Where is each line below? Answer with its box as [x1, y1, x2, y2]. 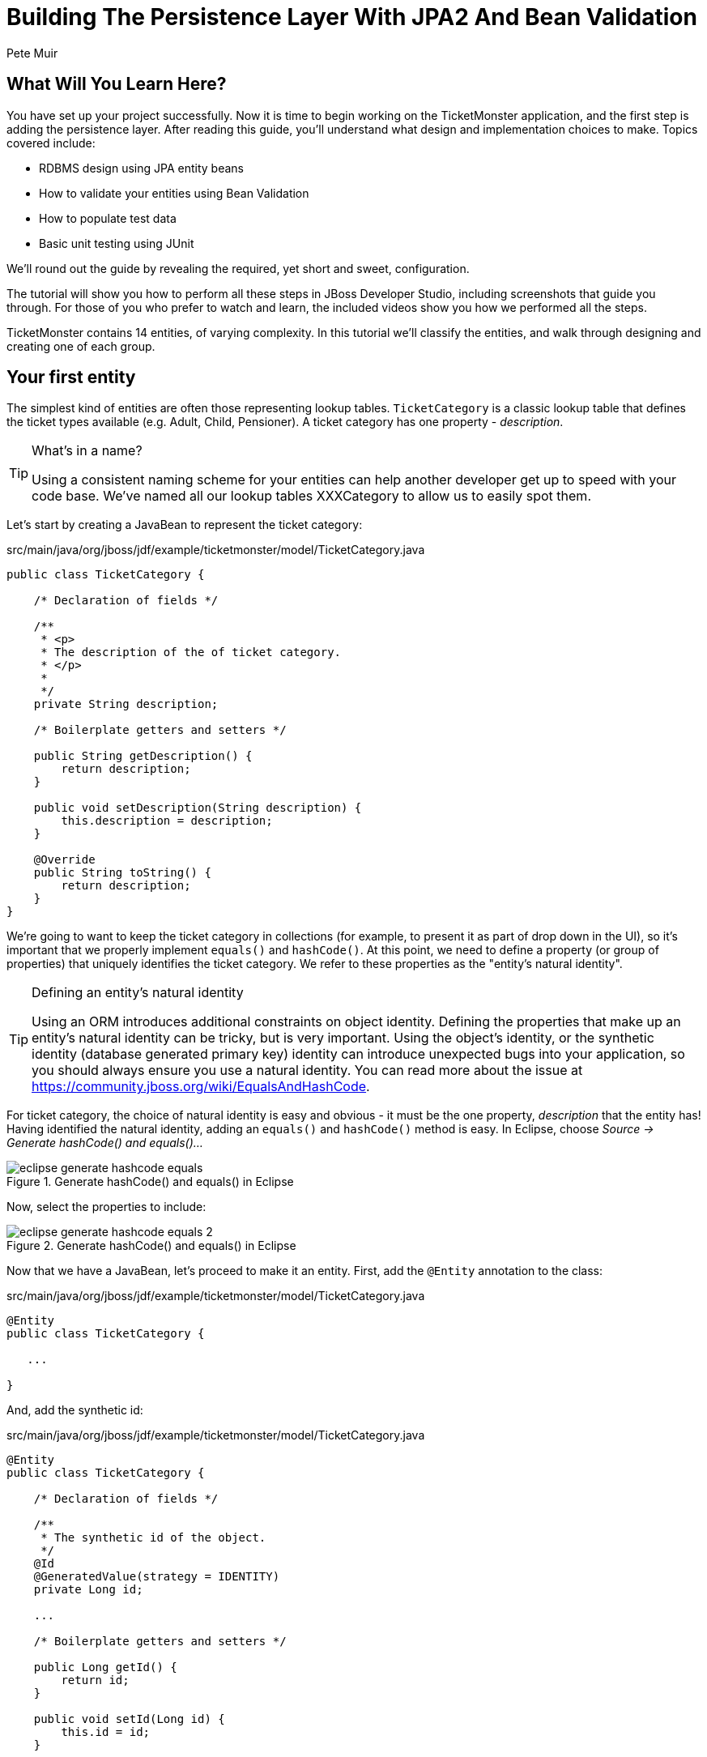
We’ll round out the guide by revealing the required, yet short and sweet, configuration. [6, 261, 470, 275]
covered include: [6, 135, 96, 150]
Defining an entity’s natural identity [32, 984, 244, 1001]
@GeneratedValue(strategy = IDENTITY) [33, 1570, 280, 1584]
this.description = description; [61, 814, 273, 828]
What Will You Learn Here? [6, 74, 227, 95]
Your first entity [6, 367, 136, 388]
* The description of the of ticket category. [40, 646, 342, 659]
